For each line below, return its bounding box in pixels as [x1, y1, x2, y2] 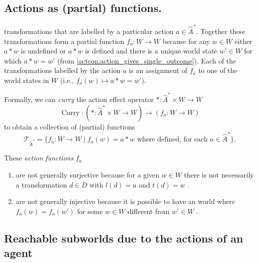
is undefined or [20, 45, 66, 56]
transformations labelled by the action [4, 65, 121, 75]
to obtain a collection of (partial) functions [4, 121, 135, 131]
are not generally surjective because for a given [15, 169, 160, 180]
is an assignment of [129, 65, 188, 75]
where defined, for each [137, 136, 208, 143]
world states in [4, 74, 49, 85]
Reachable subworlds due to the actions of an [4, 230, 244, 245]
